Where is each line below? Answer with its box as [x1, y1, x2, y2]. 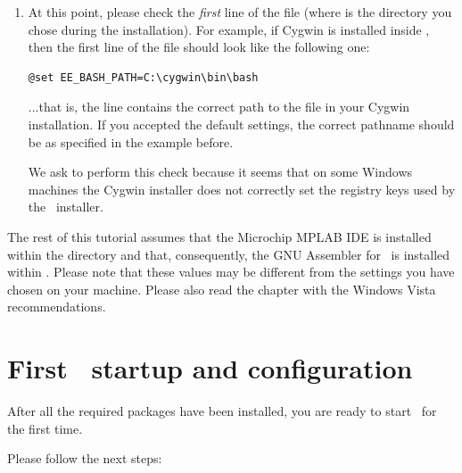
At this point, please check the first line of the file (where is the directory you [28, 3, 452, 21]
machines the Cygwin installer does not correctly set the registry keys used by [28, 179, 456, 198]
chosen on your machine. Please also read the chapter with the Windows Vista [7, 279, 436, 298]
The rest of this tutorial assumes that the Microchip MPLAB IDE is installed [7, 227, 432, 245]
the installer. [28, 197, 103, 216]
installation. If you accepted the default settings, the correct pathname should [28, 114, 455, 133]
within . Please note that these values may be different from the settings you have [7, 262, 455, 281]
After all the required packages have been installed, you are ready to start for [7, 402, 437, 420]
